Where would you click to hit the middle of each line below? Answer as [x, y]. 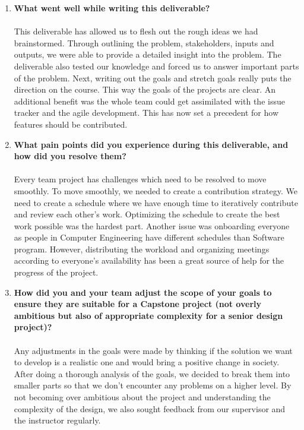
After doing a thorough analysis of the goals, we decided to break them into [152, 373]
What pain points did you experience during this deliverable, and [151, 144]
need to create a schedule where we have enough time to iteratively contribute [156, 202]
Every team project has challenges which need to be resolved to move [140, 179]
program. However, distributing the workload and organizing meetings [142, 249]
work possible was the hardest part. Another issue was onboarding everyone [152, 225]
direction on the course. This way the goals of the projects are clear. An [145, 89]
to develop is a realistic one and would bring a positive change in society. [147, 362]
